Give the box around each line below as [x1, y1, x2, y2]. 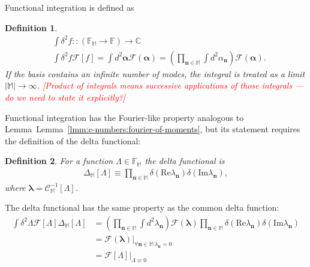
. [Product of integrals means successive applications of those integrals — [37, 79, 304, 92]
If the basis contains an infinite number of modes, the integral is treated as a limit [5, 67, 305, 80]
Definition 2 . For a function [5, 154, 113, 167]
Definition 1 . [5, 21, 58, 34]
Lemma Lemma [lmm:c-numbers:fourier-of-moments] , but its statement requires [5, 123, 300, 135]
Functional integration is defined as [5, 1, 134, 13]
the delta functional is [145, 154, 225, 167]
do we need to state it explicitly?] [5, 90, 126, 103]
